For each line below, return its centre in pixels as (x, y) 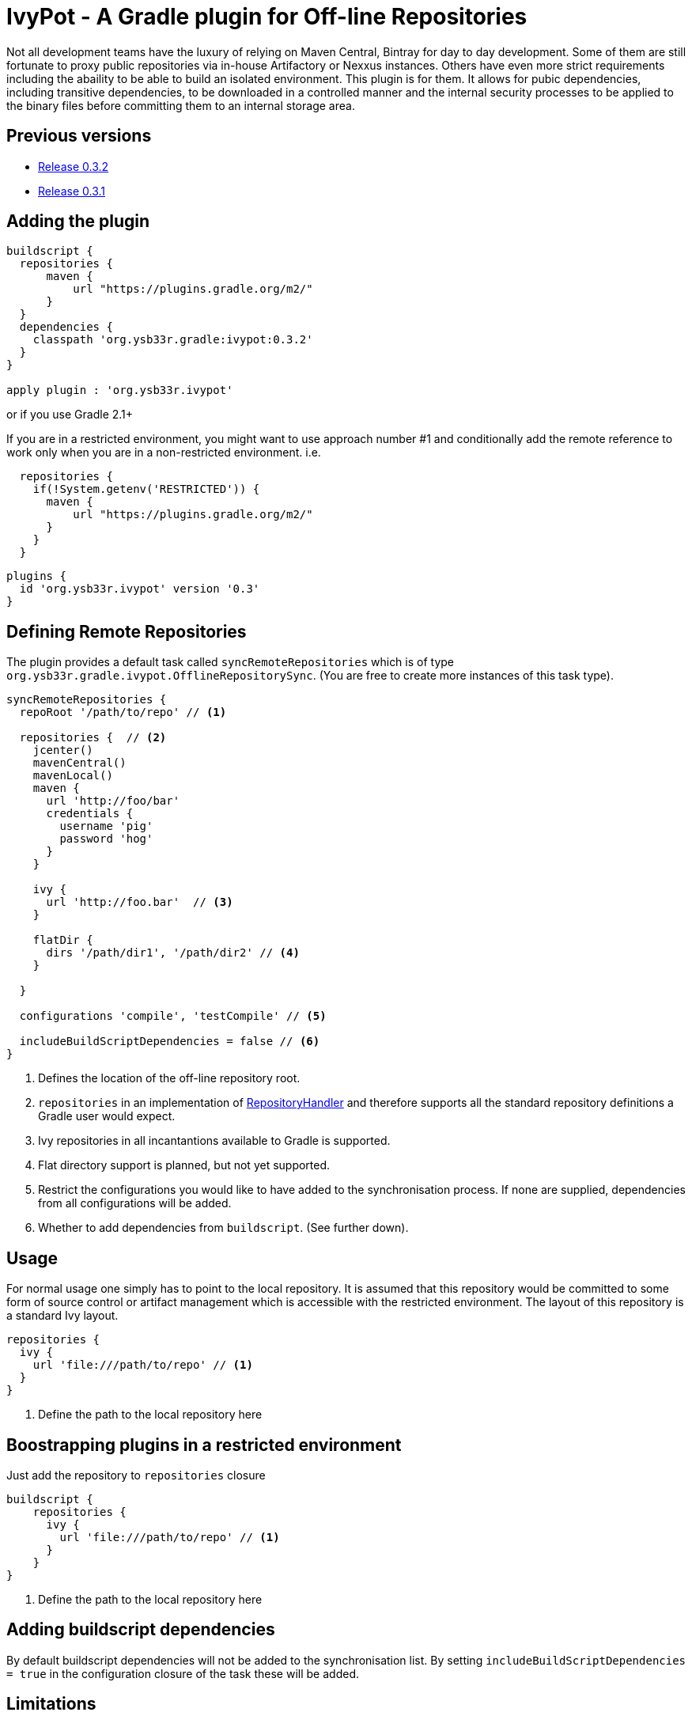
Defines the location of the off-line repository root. (169, 1078)
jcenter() (63, 750)
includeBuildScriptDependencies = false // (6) (170, 1042)
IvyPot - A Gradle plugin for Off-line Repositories (267, 17)
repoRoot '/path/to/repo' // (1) (123, 712)
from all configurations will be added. (135, 1203)
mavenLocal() (73, 776)
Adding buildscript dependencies (141, 1630)
